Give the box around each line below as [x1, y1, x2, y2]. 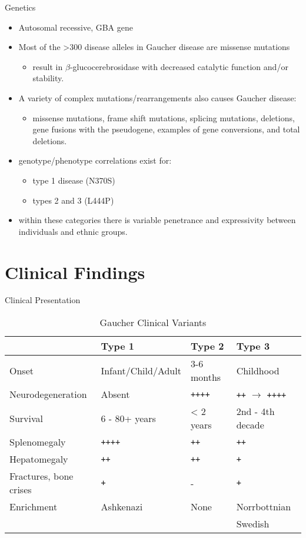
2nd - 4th [236, 404, 275, 419]
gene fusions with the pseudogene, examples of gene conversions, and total [32, 123, 300, 135]
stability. [32, 72, 64, 84]
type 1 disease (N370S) [32, 174, 115, 186]
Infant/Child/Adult [101, 363, 181, 377]
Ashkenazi [101, 500, 143, 514]
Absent [101, 387, 130, 401]
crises [9, 483, 32, 497]
